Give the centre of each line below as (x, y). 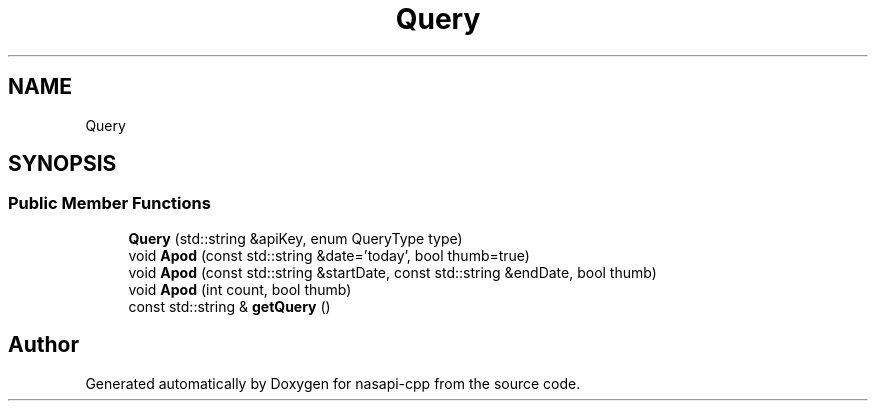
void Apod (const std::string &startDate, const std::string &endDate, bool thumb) (392, 272)
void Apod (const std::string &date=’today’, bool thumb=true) (329, 255)
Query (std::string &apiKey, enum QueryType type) (295, 238)
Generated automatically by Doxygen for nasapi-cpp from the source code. (333, 383)
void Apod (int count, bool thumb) (240, 289)
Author (43, 345)
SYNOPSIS (62, 164)
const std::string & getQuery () (229, 306)
